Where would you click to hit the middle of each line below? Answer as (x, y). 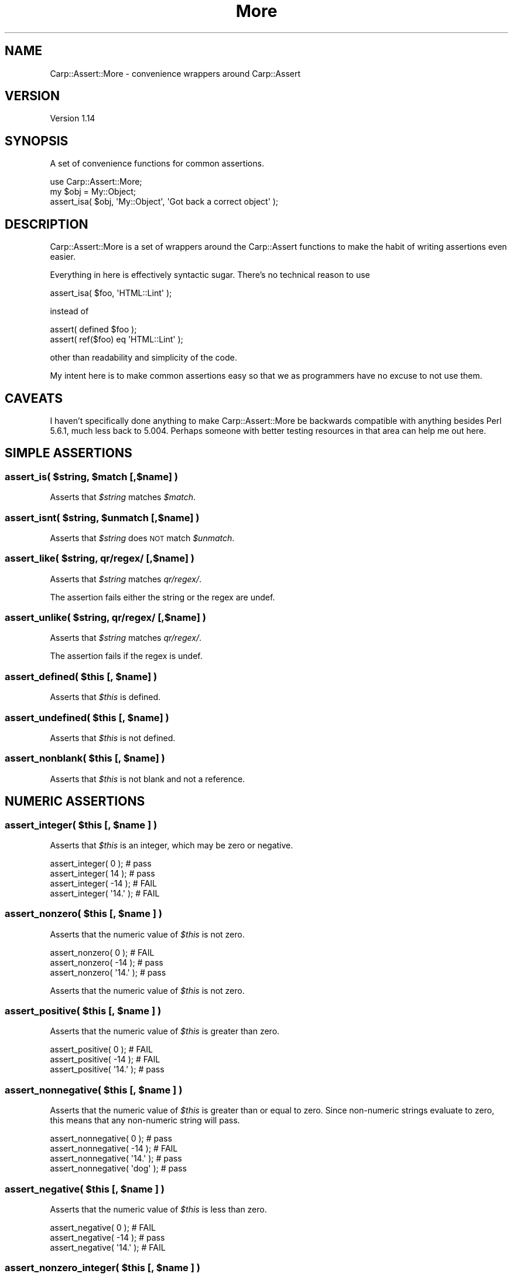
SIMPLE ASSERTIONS (69, 453)
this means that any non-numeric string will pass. (145, 1120)
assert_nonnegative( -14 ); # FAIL (114, 1149)
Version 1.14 (73, 118)
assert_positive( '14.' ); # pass (107, 1069)
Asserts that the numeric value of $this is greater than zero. (165, 1031)
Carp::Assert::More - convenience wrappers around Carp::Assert (175, 73)
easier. (63, 257)
